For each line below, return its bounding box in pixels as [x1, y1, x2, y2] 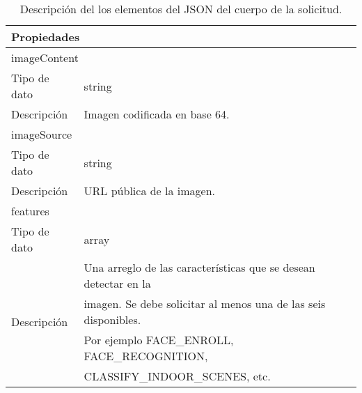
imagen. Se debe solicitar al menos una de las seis [84, 295, 326, 311]
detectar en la [84, 275, 151, 291]
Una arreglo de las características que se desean [84, 259, 315, 275]
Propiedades [11, 29, 80, 45]
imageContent [11, 49, 79, 65]
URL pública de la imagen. [84, 183, 216, 199]
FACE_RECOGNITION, [84, 348, 208, 364]
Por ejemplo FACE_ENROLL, [84, 332, 234, 348]
